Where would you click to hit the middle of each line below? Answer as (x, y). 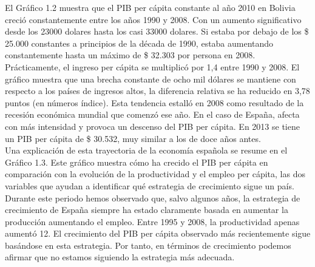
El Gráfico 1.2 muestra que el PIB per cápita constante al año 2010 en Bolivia (150, 7)
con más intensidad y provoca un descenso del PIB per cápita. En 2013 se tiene (152, 126)
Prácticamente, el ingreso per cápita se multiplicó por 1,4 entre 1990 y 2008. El (152, 66)
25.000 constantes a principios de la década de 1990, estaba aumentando (139, 43)
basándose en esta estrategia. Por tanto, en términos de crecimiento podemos (148, 245)
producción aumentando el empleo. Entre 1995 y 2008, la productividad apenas (152, 221)
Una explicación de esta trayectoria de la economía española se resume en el (146, 150)
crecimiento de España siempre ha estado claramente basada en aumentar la (147, 210)
